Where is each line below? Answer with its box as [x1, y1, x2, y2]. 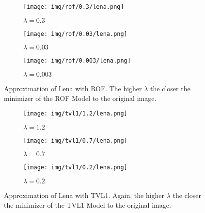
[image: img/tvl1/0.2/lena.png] [23, 164, 127, 171]
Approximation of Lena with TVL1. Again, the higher [4, 190, 165, 200]
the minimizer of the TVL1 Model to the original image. [4, 199, 171, 210]
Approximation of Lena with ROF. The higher [4, 83, 142, 93]
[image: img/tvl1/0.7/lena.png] [23, 137, 127, 144]
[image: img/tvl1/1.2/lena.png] [23, 110, 127, 117]
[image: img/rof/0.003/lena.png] [23, 57, 131, 65]
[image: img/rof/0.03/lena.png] [23, 30, 127, 37]
